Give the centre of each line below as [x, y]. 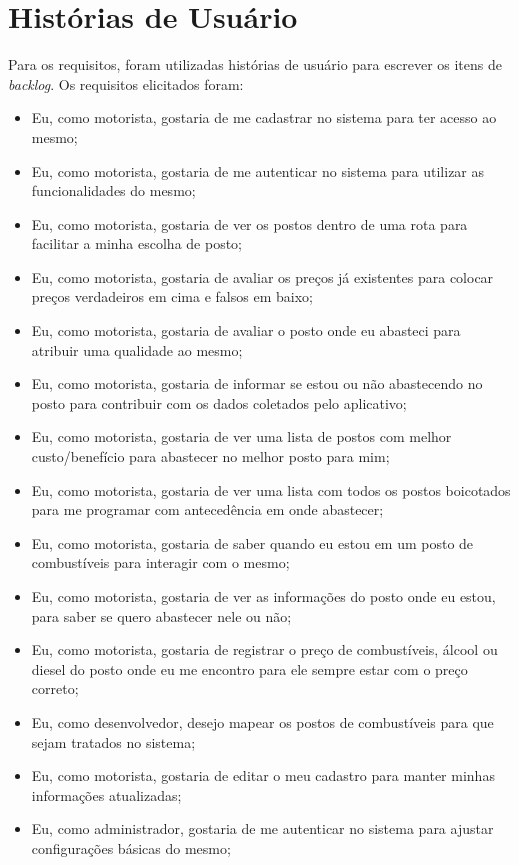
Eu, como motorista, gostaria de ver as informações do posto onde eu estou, [263, 596]
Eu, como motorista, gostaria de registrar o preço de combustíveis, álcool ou [264, 649]
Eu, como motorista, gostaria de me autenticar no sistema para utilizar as [258, 170]
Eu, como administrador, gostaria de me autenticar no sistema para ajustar [262, 828]
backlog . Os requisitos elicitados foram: [126, 83]
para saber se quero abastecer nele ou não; [161, 615]
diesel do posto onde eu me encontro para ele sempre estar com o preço [249, 668]
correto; [55, 688]
